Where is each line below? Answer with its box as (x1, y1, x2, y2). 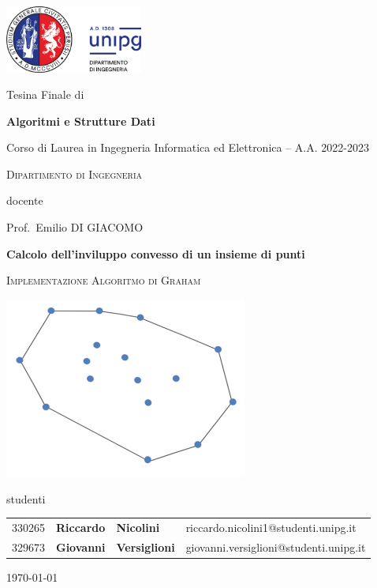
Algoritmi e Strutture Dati (6, 112, 155, 129)
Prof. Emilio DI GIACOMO (6, 219, 144, 236)
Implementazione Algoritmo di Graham (6, 272, 201, 288)
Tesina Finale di (6, 86, 84, 103)
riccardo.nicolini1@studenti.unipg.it (185, 518, 356, 535)
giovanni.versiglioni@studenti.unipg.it (185, 538, 366, 555)
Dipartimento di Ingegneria (6, 165, 143, 182)
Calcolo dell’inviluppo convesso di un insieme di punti (6, 245, 305, 262)
